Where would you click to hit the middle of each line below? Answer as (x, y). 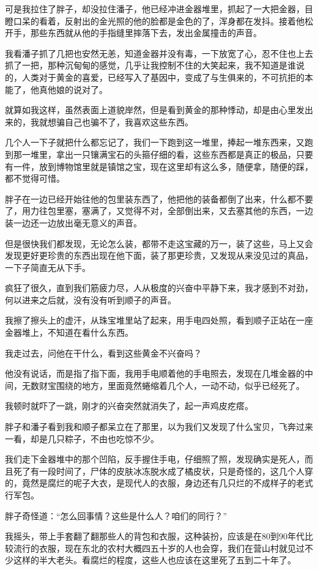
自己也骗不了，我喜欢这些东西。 (129, 121)
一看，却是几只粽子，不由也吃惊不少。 (82, 438)
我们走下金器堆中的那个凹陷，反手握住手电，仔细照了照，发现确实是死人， (155, 459)
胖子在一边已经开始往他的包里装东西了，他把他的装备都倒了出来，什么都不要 (159, 198)
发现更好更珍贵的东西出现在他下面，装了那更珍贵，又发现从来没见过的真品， (159, 255)
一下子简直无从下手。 (48, 267)
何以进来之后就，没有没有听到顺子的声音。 (91, 299)
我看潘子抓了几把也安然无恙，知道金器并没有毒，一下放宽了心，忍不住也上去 (159, 53)
